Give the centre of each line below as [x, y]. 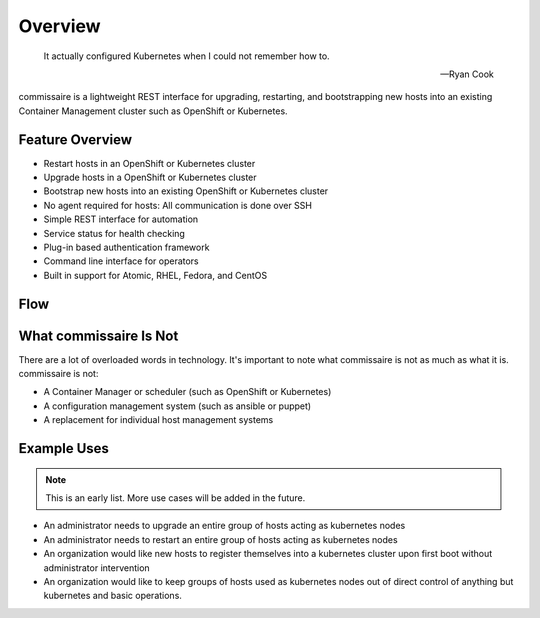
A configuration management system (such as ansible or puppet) [177, 406]
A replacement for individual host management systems [158, 420]
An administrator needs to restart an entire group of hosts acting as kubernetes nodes [221, 539]
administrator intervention [96, 567]
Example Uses [64, 448]
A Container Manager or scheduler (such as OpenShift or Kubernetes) [187, 392]
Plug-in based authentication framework [126, 247]
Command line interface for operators [121, 261]
